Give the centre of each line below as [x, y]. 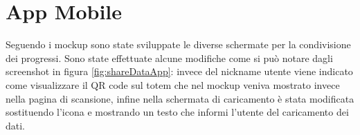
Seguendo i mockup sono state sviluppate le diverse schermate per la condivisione [178, 44]
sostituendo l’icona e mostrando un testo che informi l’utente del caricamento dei [177, 112]
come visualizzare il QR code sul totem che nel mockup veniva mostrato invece [173, 84]
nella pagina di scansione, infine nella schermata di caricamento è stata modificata [180, 98]
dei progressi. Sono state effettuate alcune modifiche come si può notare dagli [169, 58]
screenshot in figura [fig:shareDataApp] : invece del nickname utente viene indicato [179, 71]
